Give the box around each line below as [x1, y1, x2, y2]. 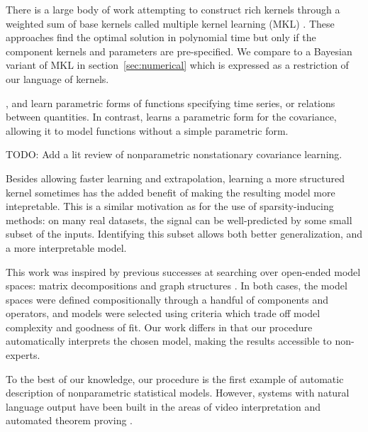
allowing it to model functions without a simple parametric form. [6, 123, 289, 138]
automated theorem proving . [6, 413, 133, 428]
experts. [6, 348, 40, 362]
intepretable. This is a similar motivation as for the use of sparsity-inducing [6, 199, 334, 214]
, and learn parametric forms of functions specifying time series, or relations [6, 95, 335, 110]
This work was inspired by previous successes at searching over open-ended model [6, 264, 361, 279]
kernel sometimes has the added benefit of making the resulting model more [6, 184, 335, 199]
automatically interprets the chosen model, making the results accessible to [6, 333, 332, 348]
